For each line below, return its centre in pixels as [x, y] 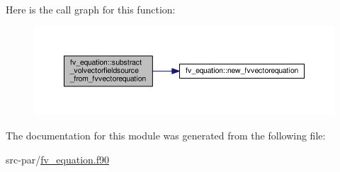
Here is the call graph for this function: [91, 9]
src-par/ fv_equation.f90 [58, 159]
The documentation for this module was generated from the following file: [166, 136]
